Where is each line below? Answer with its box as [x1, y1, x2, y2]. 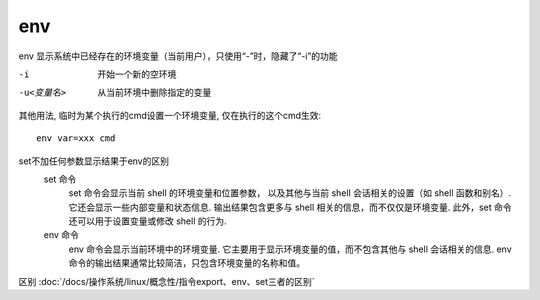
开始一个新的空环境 [97, 68, 177, 80]
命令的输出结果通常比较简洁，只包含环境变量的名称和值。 [68, 257, 305, 269]
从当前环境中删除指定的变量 [97, 86, 212, 99]
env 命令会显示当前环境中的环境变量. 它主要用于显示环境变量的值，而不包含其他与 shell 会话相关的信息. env [68, 243, 512, 255]
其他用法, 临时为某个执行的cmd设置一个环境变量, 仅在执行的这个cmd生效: [18, 109, 322, 121]
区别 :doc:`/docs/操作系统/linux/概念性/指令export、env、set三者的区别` [18, 275, 315, 287]
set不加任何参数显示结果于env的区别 [18, 155, 170, 167]
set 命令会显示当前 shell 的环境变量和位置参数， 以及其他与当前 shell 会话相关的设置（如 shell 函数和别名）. [68, 187, 512, 199]
